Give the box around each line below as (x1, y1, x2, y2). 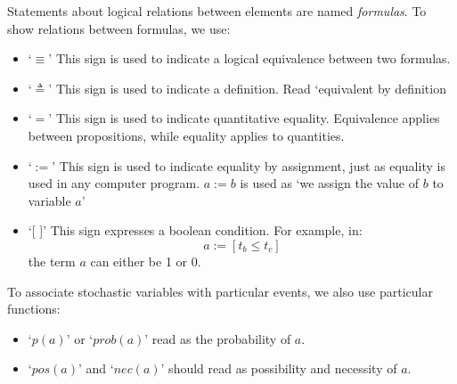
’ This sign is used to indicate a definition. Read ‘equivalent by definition (48, 78, 446, 97)
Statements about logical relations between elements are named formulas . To (7, 2, 427, 20)
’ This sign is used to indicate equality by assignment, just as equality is (52, 156, 445, 175)
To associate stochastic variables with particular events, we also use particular (7, 282, 433, 300)
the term (28, 251, 76, 270)
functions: (7, 299, 61, 318)
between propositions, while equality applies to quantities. (28, 126, 345, 144)
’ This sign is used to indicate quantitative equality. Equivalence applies (48, 109, 440, 127)
